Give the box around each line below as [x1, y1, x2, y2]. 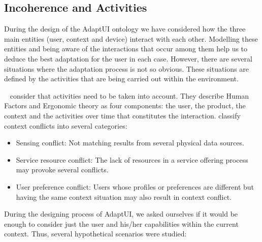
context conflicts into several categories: [4, 120, 127, 131]
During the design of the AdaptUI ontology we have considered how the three [4, 23, 246, 34]
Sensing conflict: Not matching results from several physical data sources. [16, 137, 244, 148]
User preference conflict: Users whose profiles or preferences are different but [16, 181, 254, 192]
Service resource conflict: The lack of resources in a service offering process [16, 154, 248, 165]
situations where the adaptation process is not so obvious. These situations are [4, 63, 249, 74]
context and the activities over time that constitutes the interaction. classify [4, 110, 241, 120]
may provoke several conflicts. [16, 164, 109, 175]
